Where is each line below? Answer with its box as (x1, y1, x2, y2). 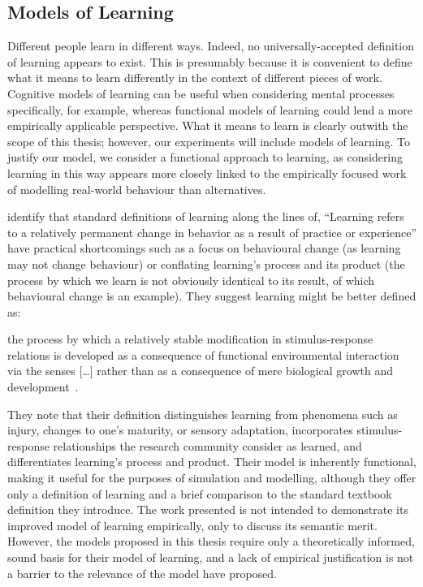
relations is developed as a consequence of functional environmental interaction (7, 346, 399, 363)
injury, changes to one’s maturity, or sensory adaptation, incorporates (7, 421, 353, 438)
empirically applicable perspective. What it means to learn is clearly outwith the (7, 117, 408, 134)
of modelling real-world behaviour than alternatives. (7, 180, 266, 197)
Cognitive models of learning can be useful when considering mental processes (7, 84, 395, 101)
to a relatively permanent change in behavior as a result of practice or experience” (7, 223, 417, 240)
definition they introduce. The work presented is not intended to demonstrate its (7, 501, 408, 518)
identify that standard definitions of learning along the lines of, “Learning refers (7, 208, 404, 225)
